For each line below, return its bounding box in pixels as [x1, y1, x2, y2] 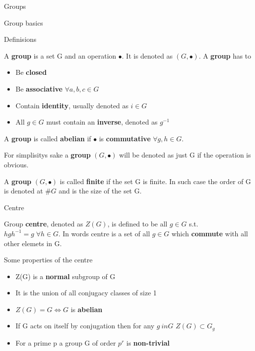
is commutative [99, 133, 151, 143]
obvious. [4, 159, 28, 169]
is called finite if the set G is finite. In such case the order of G [59, 176, 251, 186]
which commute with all [171, 228, 248, 238]
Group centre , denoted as [4, 219, 83, 229]
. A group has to [198, 50, 252, 61]
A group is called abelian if [4, 133, 91, 143]
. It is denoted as [122, 50, 173, 61]
